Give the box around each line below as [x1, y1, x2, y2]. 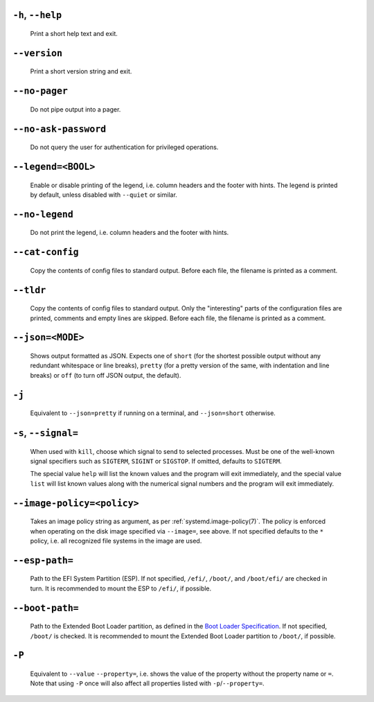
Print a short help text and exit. [30, 30, 118, 38]
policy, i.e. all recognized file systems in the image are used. [30, 537, 202, 545]
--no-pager [12, 85, 69, 97]
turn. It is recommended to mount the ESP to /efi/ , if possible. [30, 584, 212, 593]
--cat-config [12, 247, 79, 258]
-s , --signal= [12, 427, 79, 439]
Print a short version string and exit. [30, 67, 132, 76]
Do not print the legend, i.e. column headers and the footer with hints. [30, 229, 229, 237]
